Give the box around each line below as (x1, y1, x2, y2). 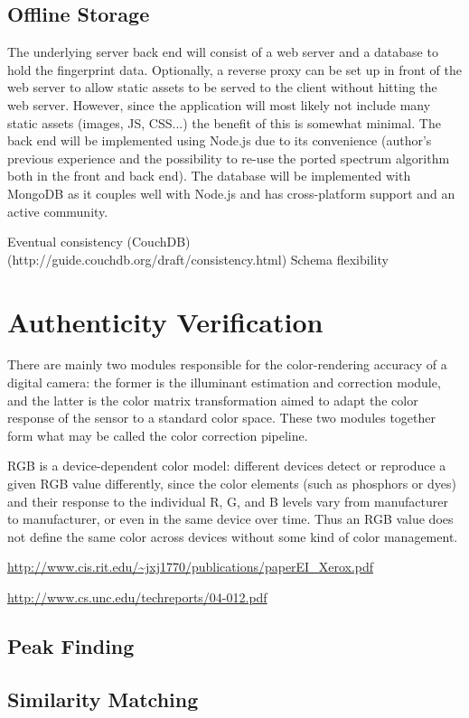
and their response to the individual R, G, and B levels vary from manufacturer (7, 491, 448, 510)
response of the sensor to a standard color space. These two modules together (7, 408, 436, 427)
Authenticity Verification (7, 303, 324, 340)
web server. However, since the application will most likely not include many (7, 95, 431, 114)
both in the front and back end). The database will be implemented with (7, 166, 411, 185)
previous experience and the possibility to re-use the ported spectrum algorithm (7, 148, 450, 167)
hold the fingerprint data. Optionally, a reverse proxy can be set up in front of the (7, 60, 462, 79)
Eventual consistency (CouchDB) (7, 232, 191, 251)
